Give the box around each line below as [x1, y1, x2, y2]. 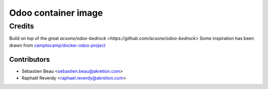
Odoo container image [9, 7, 103, 18]
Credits [9, 22, 34, 30]
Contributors [9, 55, 50, 63]
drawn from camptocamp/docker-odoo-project [9, 42, 106, 48]
